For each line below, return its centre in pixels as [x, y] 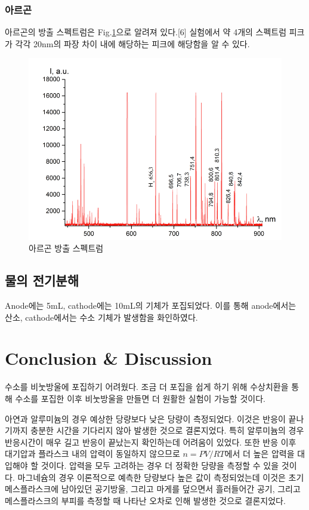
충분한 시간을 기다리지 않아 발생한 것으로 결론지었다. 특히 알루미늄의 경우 [167, 430]
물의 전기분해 [42, 280]
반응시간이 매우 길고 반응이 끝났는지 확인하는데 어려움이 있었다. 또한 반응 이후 [151, 442]
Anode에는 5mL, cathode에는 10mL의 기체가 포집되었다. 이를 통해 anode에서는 [151, 305]
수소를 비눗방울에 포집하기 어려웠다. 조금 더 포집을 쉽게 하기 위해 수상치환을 [147, 387]
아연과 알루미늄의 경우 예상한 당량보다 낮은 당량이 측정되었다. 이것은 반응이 [145, 418]
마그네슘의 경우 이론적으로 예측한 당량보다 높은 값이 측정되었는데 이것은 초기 [161, 477]
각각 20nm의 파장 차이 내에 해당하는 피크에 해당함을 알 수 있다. [132, 43]
